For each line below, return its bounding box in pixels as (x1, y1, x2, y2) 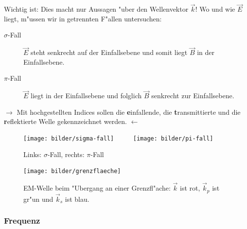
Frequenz (4, 214, 40, 227)
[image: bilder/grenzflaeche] (23, 168, 121, 175)
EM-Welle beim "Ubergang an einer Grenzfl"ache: (23, 183, 171, 193)
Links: (23, 149, 42, 159)
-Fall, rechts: (47, 149, 85, 159)
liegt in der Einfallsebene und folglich (31, 90, 142, 101)
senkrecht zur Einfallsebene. (151, 90, 234, 101)
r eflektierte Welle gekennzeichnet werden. (4, 116, 127, 126)
